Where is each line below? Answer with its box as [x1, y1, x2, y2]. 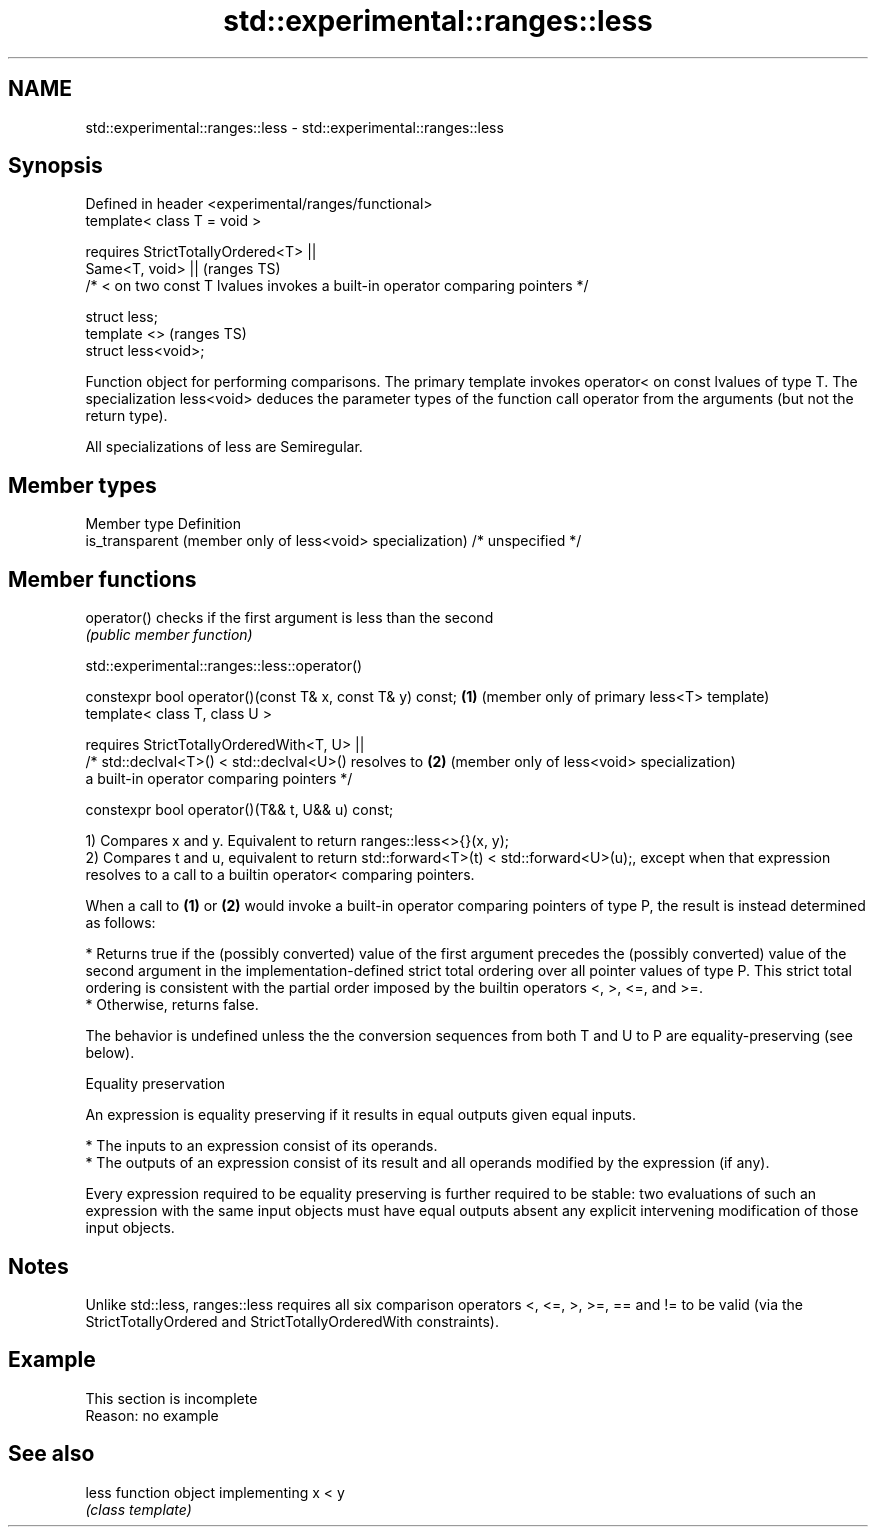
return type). [85, 407, 168, 425]
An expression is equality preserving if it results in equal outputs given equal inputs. [85, 1106, 637, 1124]
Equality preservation [85, 1075, 226, 1093]
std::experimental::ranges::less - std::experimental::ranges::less [85, 118, 504, 136]
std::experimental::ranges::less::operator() [85, 657, 363, 675]
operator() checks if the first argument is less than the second [85, 609, 494, 627]
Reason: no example [85, 1406, 219, 1424]
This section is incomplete [85, 1389, 258, 1407]
